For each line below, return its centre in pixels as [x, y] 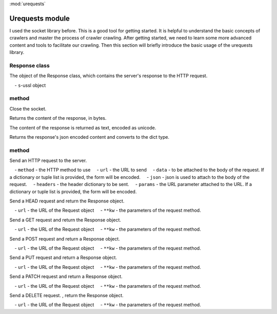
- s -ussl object [30, 85]
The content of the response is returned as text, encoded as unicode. [83, 127]
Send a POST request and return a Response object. [65, 238]
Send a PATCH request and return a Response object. [66, 276]
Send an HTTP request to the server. [48, 161]
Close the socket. [28, 108]
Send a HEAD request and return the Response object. [67, 201]
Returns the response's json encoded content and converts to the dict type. [89, 137]
